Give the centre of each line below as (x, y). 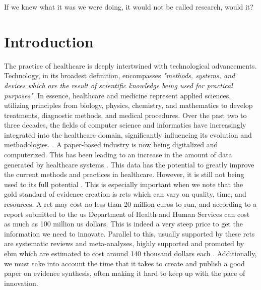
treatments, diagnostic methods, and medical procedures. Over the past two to (125, 115)
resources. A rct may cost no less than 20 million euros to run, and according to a (130, 204)
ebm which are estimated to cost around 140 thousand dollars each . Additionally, (130, 253)
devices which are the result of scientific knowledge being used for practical (118, 85)
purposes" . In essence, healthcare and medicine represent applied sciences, (118, 95)
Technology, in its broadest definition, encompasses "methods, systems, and (120, 75)
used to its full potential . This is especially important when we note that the (124, 184)
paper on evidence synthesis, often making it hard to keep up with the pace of (125, 273)
